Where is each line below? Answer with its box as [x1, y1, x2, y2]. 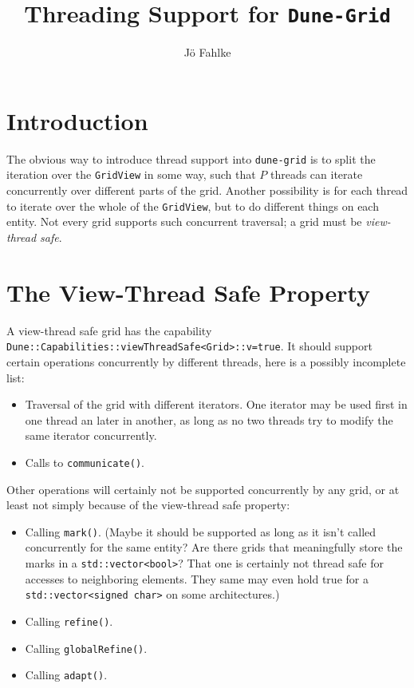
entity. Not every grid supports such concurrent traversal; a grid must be [6, 213, 362, 230]
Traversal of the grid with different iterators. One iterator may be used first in [25, 396, 408, 413]
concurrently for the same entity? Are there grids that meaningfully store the [25, 539, 403, 556]
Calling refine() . [25, 612, 113, 629]
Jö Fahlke [183, 44, 231, 61]
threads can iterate [270, 166, 363, 183]
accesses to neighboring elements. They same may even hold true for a [25, 570, 369, 587]
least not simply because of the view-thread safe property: [6, 496, 290, 513]
